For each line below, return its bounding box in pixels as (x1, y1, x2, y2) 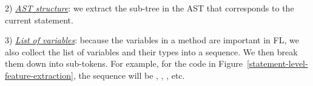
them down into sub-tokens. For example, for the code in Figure (5, 57, 243, 70)
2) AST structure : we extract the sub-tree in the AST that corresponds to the (5, 2, 294, 14)
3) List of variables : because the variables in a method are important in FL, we (5, 34, 299, 46)
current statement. (5, 13, 73, 26)
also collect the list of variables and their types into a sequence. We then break (5, 45, 298, 58)
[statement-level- (246, 57, 308, 70)
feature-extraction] (5, 69, 73, 81)
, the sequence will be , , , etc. (73, 69, 185, 81)
